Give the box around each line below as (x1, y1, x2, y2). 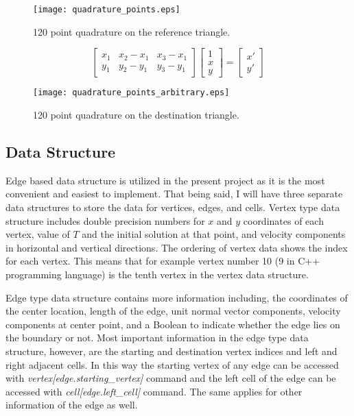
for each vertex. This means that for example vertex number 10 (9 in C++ (5, 254, 320, 268)
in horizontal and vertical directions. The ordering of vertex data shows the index (5, 240, 348, 254)
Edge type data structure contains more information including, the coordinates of (5, 290, 348, 304)
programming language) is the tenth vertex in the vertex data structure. (5, 267, 309, 281)
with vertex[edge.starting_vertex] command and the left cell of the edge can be (5, 371, 336, 385)
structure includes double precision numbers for (5, 213, 205, 228)
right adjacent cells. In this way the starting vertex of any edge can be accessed (5, 357, 339, 371)
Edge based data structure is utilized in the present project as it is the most (5, 173, 325, 187)
